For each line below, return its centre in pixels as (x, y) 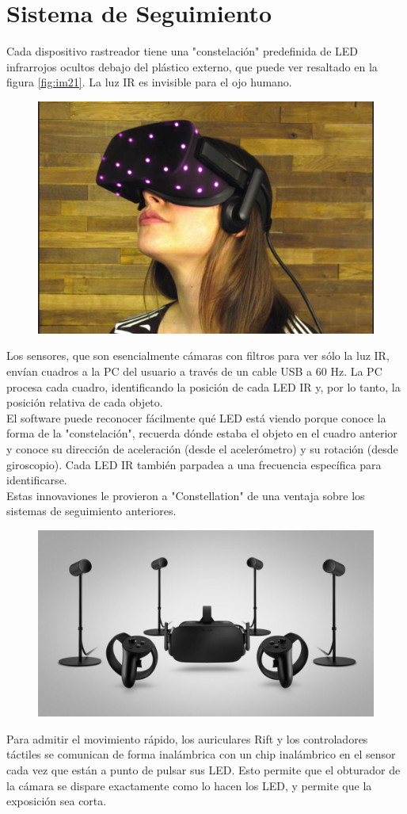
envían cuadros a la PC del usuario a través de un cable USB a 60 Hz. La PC (194, 371)
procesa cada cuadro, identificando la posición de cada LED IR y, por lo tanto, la (203, 386)
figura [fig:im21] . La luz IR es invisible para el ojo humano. (149, 82)
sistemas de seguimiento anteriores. (91, 511)
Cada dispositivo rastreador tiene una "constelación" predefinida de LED (182, 51)
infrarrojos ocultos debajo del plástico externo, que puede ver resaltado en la (192, 66)
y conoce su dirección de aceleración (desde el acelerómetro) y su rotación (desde (202, 449)
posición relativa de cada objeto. (85, 402)
